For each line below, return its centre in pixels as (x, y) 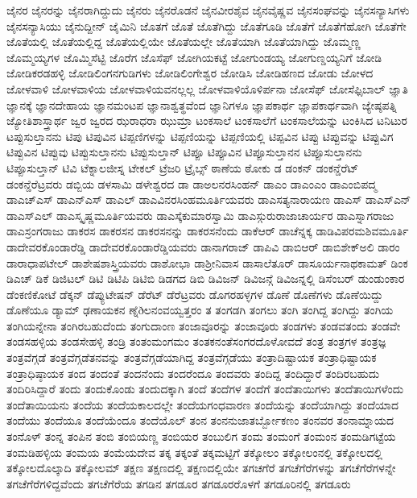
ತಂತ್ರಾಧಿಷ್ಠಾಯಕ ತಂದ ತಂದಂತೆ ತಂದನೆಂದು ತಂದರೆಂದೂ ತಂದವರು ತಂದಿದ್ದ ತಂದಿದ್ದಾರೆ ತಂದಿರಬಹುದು (193, 373)
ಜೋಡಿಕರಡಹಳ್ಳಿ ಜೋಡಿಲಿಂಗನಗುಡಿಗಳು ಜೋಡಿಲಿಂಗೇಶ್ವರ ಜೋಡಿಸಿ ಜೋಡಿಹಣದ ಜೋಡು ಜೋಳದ (190, 73)
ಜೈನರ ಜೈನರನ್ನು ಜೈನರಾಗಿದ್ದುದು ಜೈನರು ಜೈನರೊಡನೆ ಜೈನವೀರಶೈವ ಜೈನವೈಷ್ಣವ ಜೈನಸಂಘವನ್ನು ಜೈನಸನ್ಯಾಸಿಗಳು (208, 10)
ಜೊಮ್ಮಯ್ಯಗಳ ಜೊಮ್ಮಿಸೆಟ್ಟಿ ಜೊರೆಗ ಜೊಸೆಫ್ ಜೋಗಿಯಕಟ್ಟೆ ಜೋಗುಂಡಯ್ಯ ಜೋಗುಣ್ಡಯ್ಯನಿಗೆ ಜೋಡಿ (194, 57)
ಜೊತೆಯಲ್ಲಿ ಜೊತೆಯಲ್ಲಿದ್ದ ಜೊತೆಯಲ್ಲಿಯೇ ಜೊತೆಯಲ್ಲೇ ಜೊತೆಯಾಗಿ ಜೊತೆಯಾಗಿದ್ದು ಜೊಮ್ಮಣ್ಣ (184, 41)
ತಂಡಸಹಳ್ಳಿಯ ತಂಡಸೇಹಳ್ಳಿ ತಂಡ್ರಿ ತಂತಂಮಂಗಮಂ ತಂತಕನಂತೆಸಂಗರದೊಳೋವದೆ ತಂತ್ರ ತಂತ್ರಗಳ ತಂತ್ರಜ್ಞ (196, 341)
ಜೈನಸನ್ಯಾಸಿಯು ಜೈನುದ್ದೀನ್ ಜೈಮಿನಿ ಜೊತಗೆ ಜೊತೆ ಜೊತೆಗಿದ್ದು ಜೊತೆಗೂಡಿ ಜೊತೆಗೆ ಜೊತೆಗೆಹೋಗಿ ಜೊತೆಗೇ (206, 25)
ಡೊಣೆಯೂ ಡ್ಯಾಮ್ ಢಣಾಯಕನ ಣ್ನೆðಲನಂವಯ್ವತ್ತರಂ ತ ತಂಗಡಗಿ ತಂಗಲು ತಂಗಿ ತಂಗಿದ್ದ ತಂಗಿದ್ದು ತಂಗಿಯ (200, 310)
